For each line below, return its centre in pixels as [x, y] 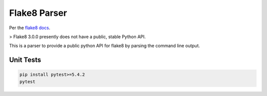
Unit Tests [25, 60]
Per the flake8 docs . [30, 28]
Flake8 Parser [38, 13]
